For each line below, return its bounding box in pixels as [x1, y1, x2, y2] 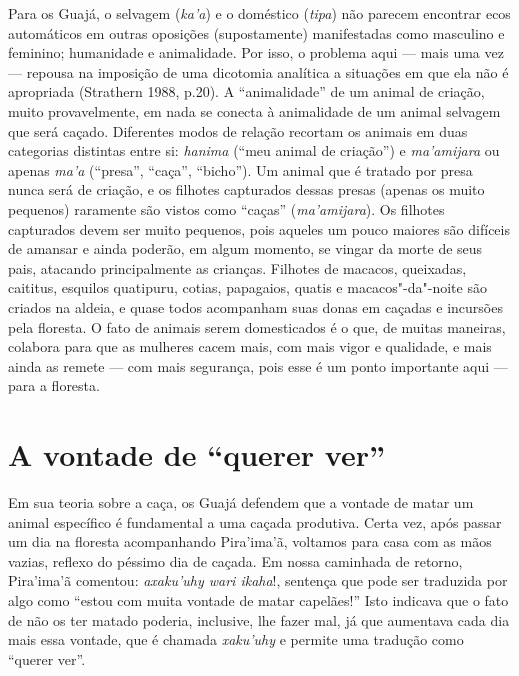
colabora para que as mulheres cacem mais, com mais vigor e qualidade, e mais [8, 336, 492, 357]
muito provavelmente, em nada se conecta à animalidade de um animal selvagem [8, 100, 501, 121]
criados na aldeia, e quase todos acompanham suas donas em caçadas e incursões [8, 296, 503, 317]
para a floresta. [8, 375, 100, 396]
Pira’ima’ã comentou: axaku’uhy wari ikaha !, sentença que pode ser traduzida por [8, 570, 508, 591]
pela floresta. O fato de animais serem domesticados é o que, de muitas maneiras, [8, 316, 506, 337]
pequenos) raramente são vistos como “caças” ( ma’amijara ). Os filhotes [8, 198, 445, 219]
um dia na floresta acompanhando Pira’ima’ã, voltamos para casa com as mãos [8, 531, 492, 552]
